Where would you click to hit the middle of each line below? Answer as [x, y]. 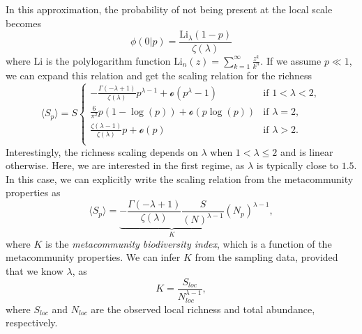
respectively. [32, 323]
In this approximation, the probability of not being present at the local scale [169, 9]
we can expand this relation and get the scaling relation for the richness [159, 75]
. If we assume [291, 60]
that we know [35, 270]
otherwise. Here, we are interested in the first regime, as [125, 165]
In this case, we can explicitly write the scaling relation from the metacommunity [180, 178]
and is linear [307, 151]
